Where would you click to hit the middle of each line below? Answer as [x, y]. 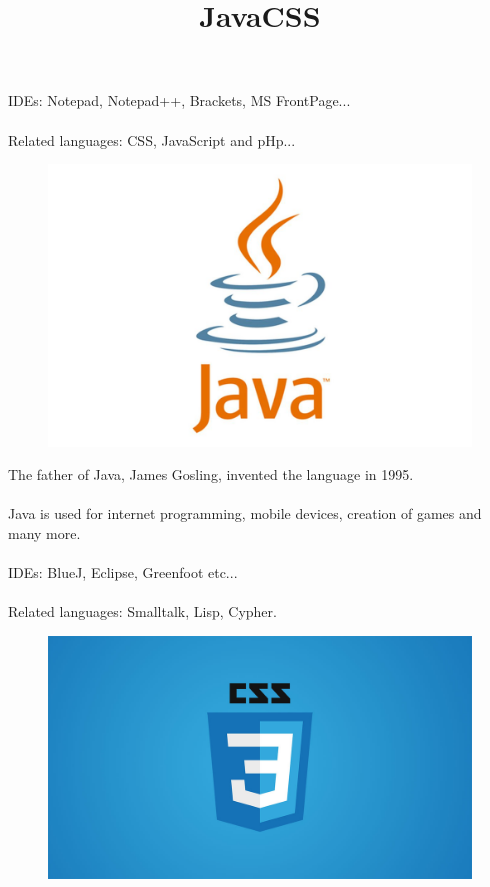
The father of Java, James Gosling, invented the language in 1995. [211, 474]
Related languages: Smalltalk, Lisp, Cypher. [142, 611]
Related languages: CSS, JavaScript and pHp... [152, 139]
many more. [44, 532]
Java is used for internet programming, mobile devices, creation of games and [245, 513]
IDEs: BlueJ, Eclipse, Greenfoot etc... [123, 572]
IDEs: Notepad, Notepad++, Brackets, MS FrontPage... [179, 100]
